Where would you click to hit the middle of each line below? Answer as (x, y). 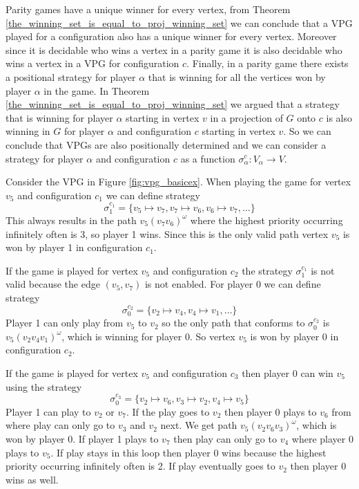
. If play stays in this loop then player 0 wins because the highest (188, 452)
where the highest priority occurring (266, 220)
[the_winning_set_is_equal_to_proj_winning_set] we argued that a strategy (173, 104)
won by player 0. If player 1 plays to (82, 438)
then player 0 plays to (271, 411)
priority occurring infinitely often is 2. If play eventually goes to (140, 466)
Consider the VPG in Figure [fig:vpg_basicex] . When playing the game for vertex (178, 182)
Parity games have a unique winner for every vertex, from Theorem (148, 9)
